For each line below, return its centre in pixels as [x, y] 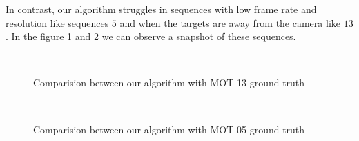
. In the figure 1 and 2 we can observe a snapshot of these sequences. [151, 36]
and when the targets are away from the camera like [230, 22]
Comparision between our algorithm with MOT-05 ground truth [169, 129]
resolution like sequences [57, 22]
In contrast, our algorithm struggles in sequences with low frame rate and [161, 9]
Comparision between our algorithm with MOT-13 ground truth [169, 83]
